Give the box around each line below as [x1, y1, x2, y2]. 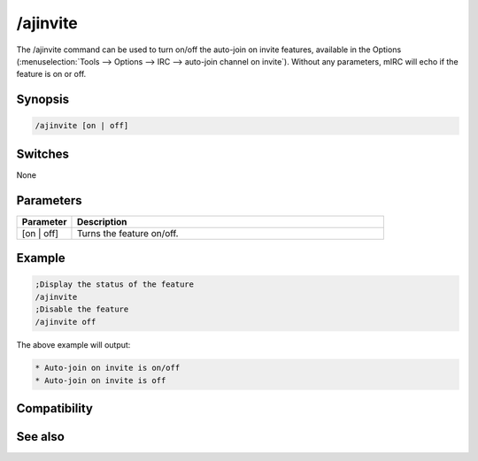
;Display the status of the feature [35, 280, 195, 289]
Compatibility [16, 401, 93, 416]
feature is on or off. [16, 69, 87, 80]
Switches [16, 146, 70, 161]
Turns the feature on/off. [76, 227, 179, 239]
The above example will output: [16, 339, 131, 350]
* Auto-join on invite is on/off [35, 363, 181, 373]
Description [76, 215, 127, 227]
